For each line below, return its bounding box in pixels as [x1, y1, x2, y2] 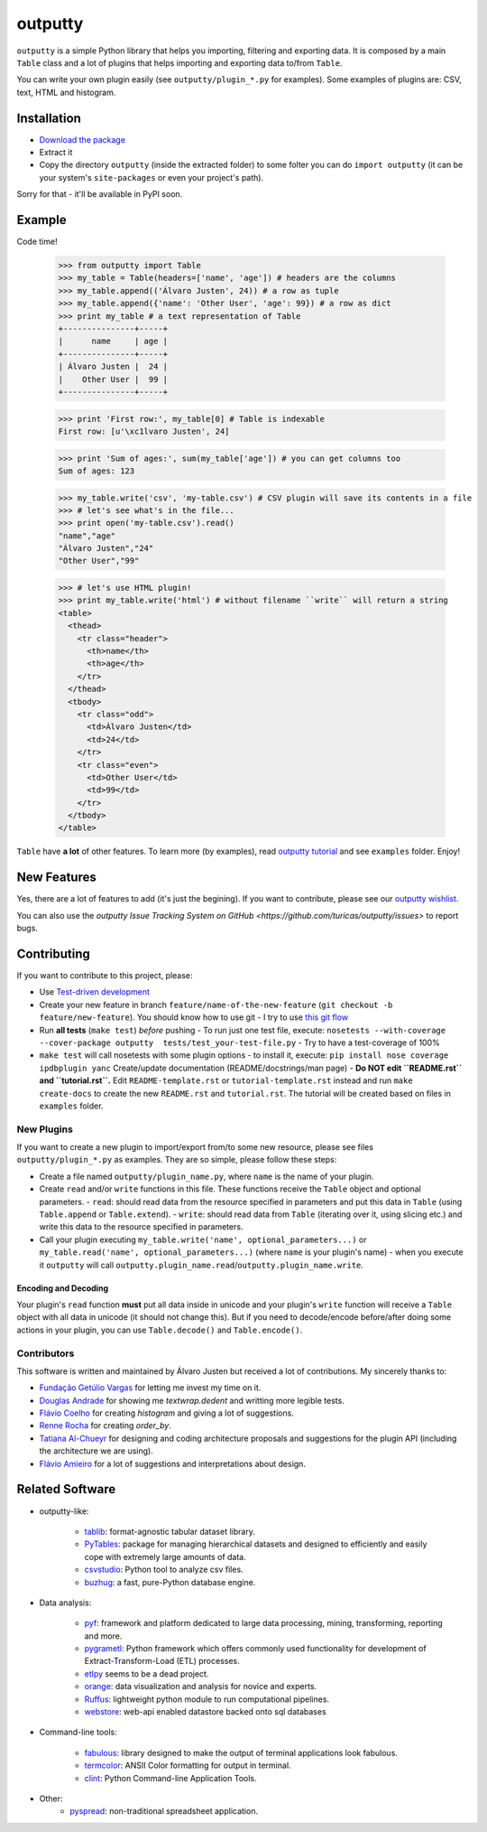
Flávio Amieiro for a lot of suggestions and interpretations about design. [39, 1458, 307, 1469]
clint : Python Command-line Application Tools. [84, 1772, 257, 1783]
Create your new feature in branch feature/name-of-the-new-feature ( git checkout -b [39, 999, 393, 1010]
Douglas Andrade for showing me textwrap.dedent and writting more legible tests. [39, 1395, 345, 1406]
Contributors [16, 1347, 75, 1360]
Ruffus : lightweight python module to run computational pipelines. [84, 1694, 329, 1705]
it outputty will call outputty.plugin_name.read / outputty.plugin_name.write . [39, 1259, 364, 1270]
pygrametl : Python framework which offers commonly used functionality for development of [84, 1643, 427, 1654]
